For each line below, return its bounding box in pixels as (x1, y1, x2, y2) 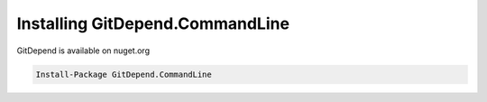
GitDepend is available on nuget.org (16, 45, 151, 56)
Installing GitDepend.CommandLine (16, 14, 290, 33)
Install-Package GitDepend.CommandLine (35, 69, 212, 79)
